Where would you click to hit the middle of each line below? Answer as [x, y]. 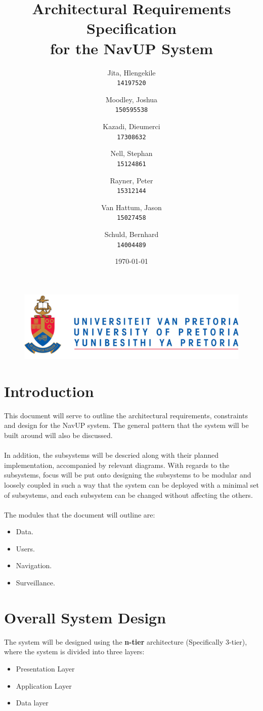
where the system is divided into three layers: [74, 651]
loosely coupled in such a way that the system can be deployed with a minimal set [131, 484]
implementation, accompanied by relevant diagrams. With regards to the [117, 465]
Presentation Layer [45, 668]
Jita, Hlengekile [131, 72]
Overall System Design [85, 617]
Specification [131, 28]
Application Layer [44, 685]
